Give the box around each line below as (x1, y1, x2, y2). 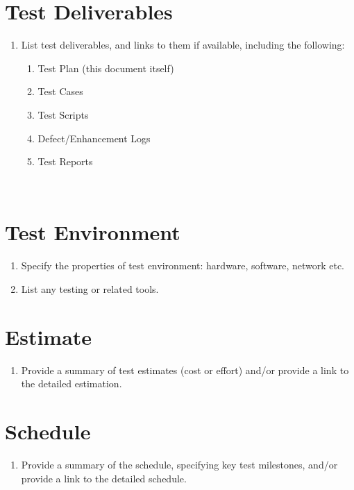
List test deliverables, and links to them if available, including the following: (21, 37, 345, 52)
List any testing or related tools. (21, 282, 159, 296)
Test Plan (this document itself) (37, 60, 174, 75)
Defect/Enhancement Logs (37, 130, 151, 145)
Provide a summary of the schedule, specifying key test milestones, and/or (21, 457, 338, 472)
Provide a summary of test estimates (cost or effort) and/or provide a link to (21, 362, 349, 377)
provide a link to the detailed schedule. (21, 471, 187, 485)
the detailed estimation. (21, 376, 122, 391)
